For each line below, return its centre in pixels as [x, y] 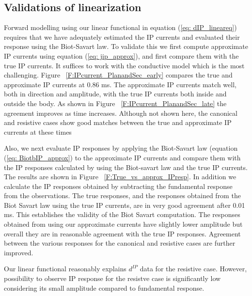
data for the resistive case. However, [193, 269]
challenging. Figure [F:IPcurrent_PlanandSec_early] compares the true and [118, 75]
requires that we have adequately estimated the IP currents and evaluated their [122, 37]
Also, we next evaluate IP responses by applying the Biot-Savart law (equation [121, 148]
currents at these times [38, 132]
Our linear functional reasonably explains [65, 269]
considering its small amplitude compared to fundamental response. [104, 288]
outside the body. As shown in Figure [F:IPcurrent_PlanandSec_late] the [115, 103]
